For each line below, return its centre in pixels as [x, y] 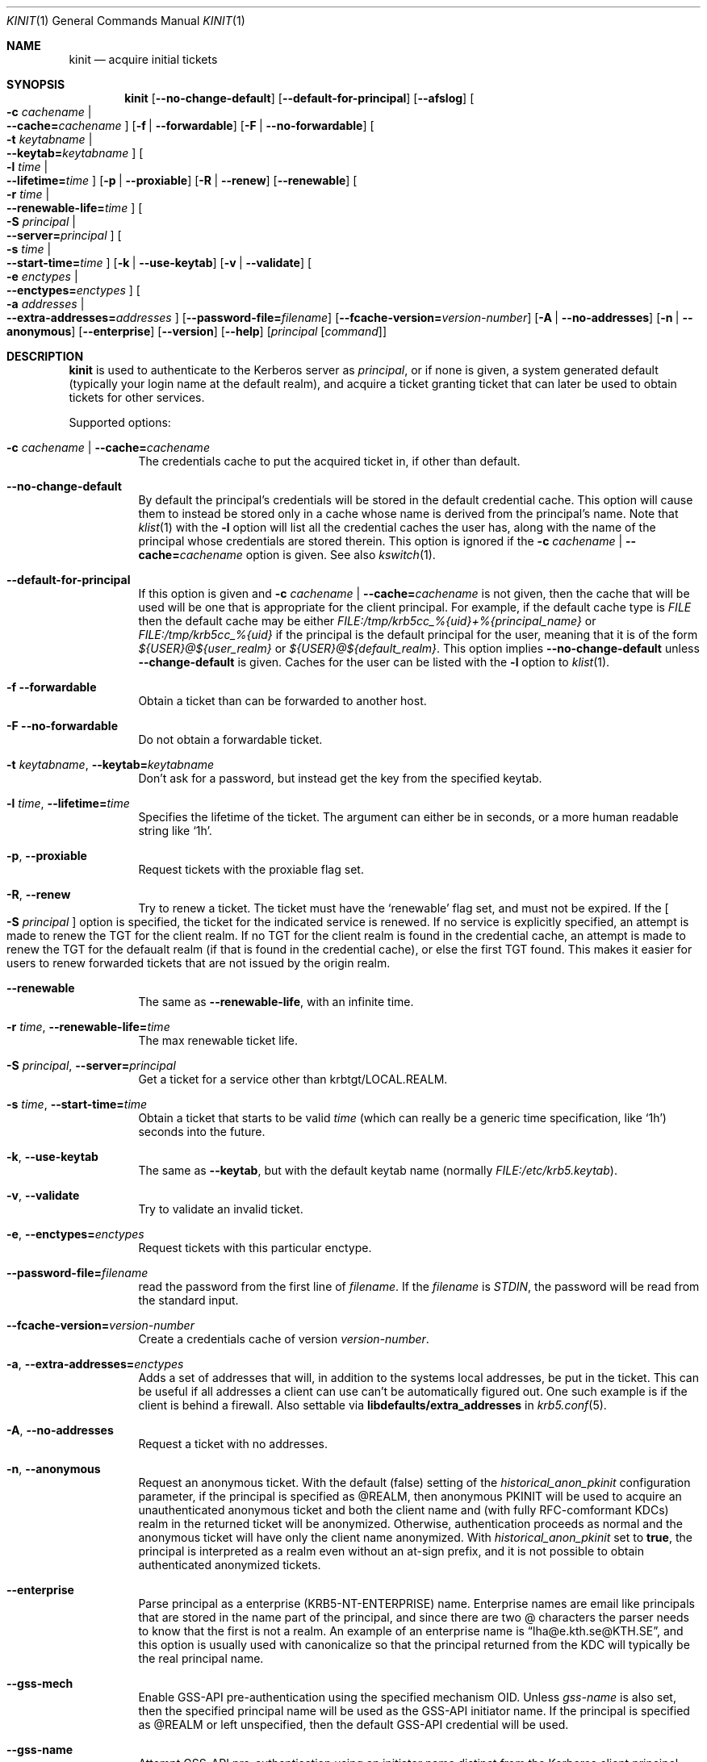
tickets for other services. [137, 397]
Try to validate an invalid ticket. [221, 1209]
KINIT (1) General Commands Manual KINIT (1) [126, 21]
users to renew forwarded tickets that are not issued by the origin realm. [199, 963]
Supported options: [120, 422]
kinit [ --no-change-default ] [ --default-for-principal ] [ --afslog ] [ [299, 98]
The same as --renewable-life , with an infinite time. [276, 1002]
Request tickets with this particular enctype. [255, 1248]
